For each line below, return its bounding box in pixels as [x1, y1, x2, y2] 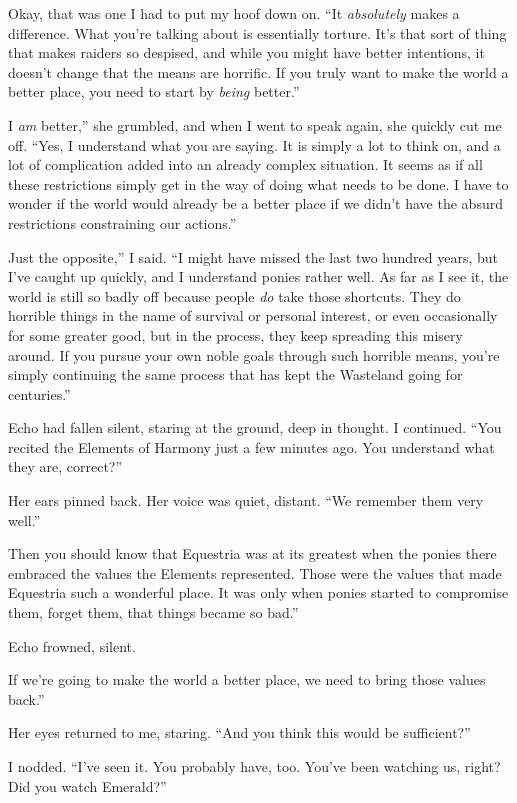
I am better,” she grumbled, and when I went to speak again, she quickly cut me [8, 114, 502, 135]
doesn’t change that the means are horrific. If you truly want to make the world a [8, 61, 509, 82]
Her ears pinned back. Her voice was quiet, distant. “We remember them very [8, 490, 484, 511]
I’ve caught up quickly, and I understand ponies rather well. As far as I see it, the [8, 266, 509, 287]
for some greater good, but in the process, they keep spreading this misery [8, 324, 463, 345]
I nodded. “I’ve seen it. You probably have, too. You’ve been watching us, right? [8, 756, 501, 776]
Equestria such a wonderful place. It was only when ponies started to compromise [8, 582, 509, 603]
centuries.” [8, 383, 71, 404]
